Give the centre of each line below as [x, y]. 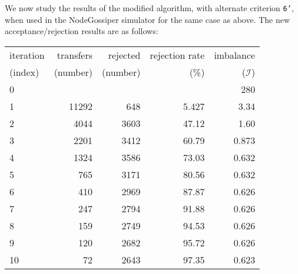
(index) [24, 72]
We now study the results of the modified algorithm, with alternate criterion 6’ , [149, 8]
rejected [124, 55]
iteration [27, 55]
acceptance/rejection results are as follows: [82, 31]
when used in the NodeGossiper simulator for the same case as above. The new [148, 19]
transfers [75, 55]
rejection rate [177, 55]
